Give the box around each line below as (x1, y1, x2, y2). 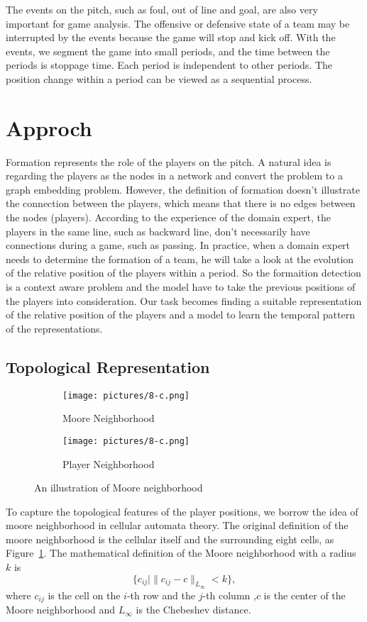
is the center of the (263, 587, 346, 602)
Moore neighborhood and (6, 602, 116, 617)
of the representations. (6, 321, 103, 335)
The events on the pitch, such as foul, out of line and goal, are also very (6, 2, 318, 16)
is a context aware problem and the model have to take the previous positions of (6, 279, 356, 294)
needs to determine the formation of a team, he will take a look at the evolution (6, 251, 354, 266)
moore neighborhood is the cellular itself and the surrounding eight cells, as (6, 531, 334, 546)
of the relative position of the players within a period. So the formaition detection (6, 265, 361, 280)
